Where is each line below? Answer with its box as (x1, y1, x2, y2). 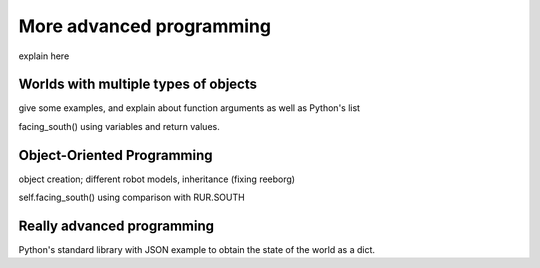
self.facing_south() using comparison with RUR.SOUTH (18, 191, 245, 204)
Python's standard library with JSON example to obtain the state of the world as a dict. (18, 244, 375, 256)
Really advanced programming (18, 217, 215, 234)
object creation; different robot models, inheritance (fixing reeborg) (18, 173, 295, 185)
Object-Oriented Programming (18, 146, 214, 164)
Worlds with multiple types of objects (18, 76, 257, 93)
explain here (18, 50, 70, 62)
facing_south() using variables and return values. (18, 120, 220, 132)
